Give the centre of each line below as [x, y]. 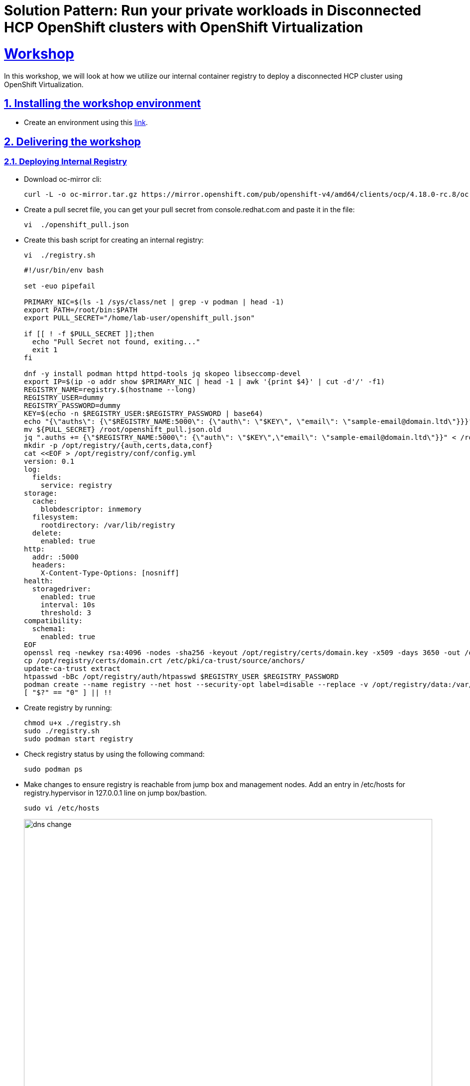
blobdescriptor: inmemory [91, 509]
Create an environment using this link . [86, 123]
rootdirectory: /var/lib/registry [108, 525]
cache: [45, 501]
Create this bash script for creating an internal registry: [114, 240]
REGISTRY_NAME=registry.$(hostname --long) [110, 389]
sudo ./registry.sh [62, 731]
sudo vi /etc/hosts [62, 808]
